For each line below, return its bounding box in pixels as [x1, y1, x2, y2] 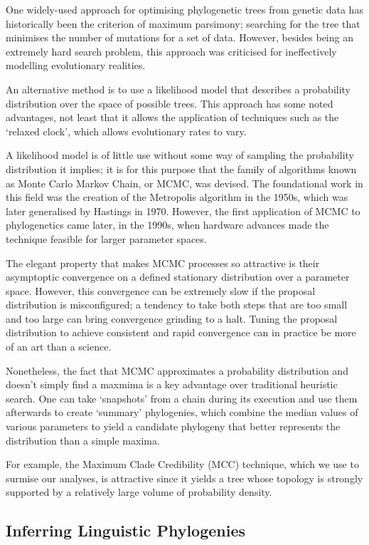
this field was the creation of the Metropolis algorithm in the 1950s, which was [6, 190, 348, 204]
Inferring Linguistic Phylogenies [6, 519, 246, 541]
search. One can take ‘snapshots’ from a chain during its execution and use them [6, 390, 358, 405]
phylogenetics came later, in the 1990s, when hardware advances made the [6, 217, 329, 232]
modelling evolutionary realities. [6, 58, 146, 73]
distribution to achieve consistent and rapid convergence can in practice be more [6, 325, 356, 340]
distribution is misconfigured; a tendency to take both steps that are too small [6, 297, 348, 312]
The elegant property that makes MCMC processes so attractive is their [6, 255, 320, 270]
